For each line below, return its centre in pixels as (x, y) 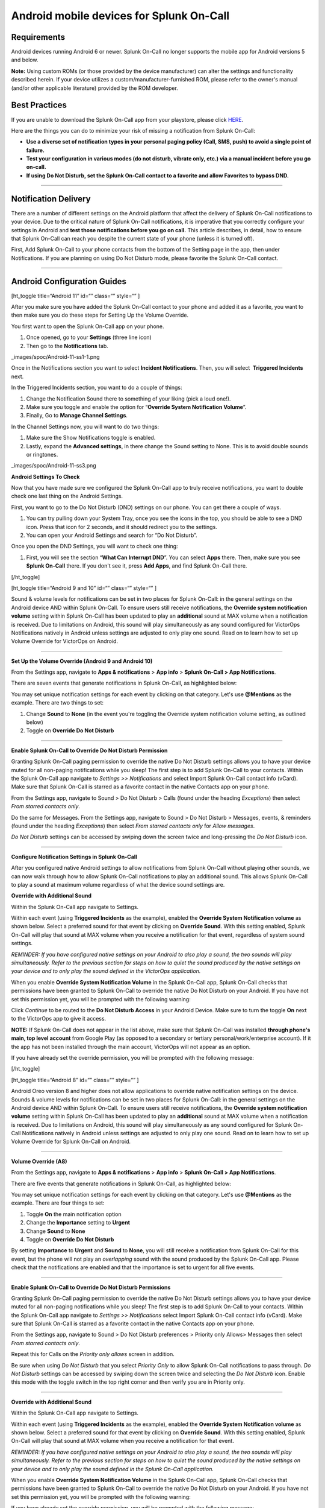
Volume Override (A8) (39, 1161)
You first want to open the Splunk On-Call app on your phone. (88, 326)
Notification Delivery (51, 199)
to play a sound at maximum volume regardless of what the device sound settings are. (118, 884)
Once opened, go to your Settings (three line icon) (89, 337)
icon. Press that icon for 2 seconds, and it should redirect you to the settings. (122, 527)
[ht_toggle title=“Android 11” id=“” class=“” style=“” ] (76, 296)
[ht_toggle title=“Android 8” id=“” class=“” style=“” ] (75, 1080)
